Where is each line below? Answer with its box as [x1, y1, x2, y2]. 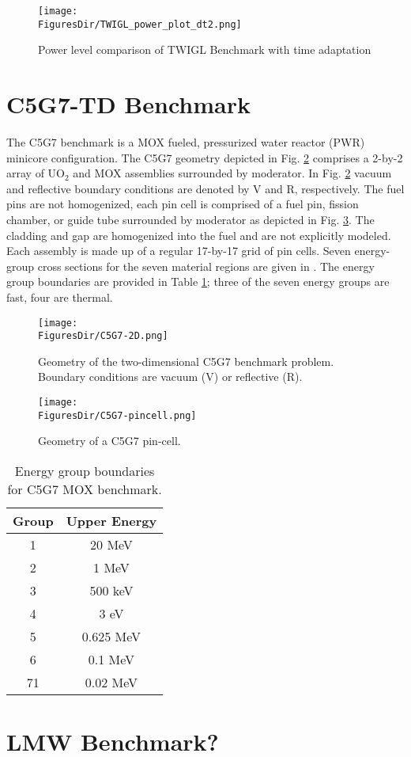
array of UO [6, 165, 65, 181]
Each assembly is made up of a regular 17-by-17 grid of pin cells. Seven [6, 242, 351, 259]
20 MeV [90, 534, 133, 553]
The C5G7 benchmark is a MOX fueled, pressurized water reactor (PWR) [6, 134, 365, 150]
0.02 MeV [85, 672, 138, 691]
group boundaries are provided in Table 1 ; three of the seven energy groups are [6, 273, 390, 290]
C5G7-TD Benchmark [6, 88, 251, 120]
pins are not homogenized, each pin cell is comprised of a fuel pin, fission [6, 196, 359, 212]
